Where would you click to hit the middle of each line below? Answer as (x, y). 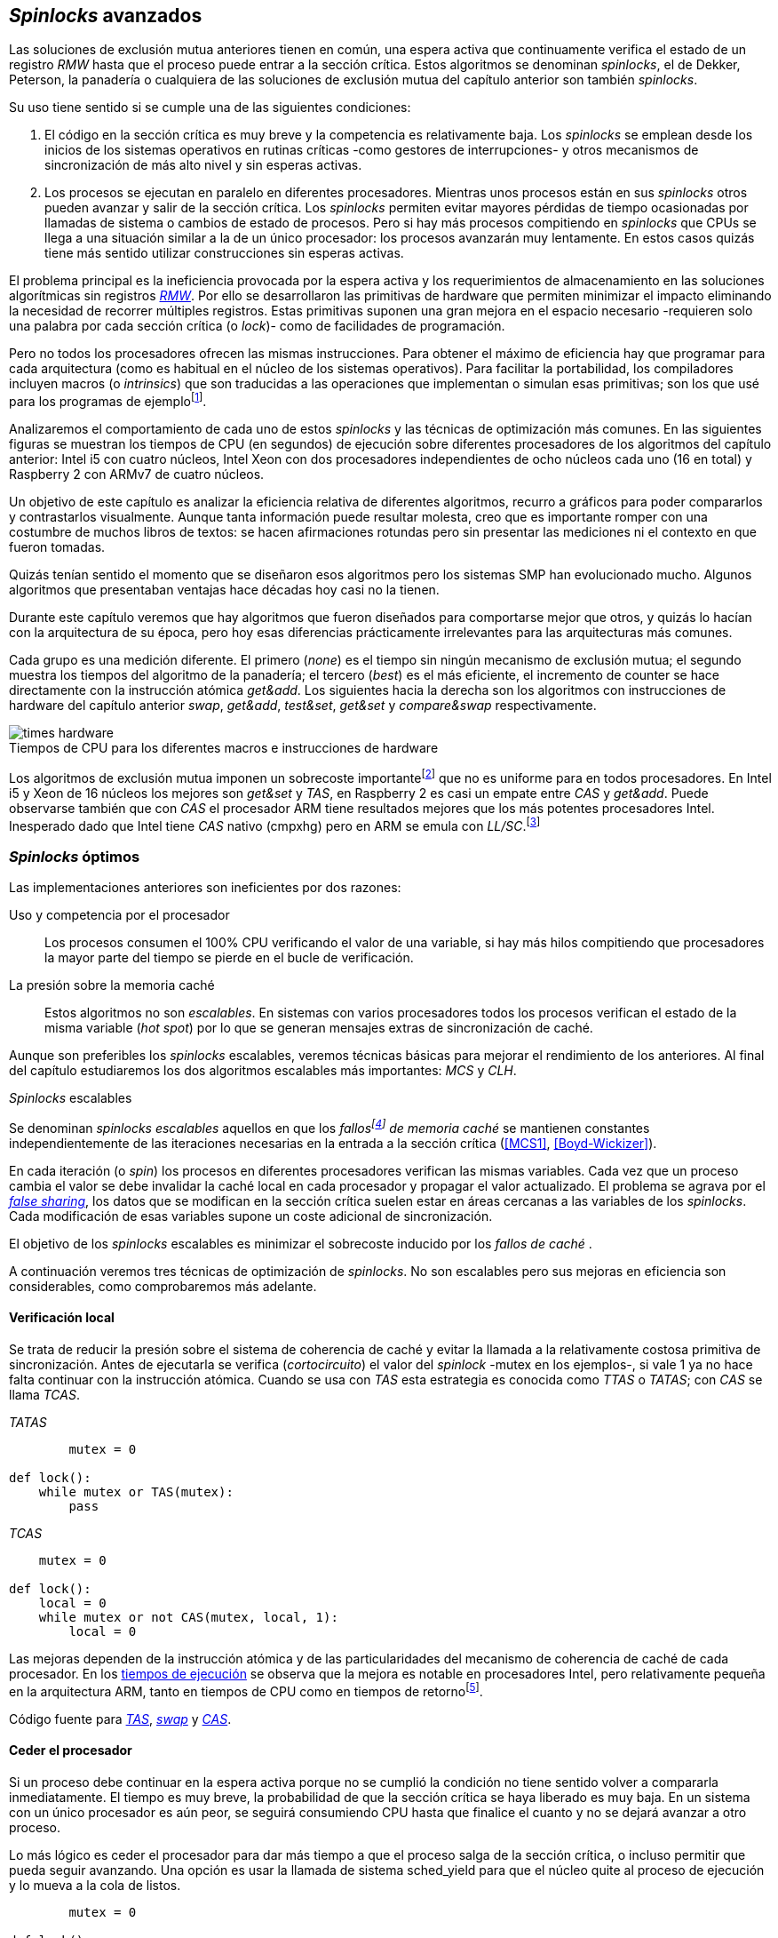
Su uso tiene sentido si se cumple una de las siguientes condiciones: (210, 108)
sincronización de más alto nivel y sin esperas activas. (203, 165)
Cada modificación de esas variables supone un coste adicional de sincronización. (251, 1216)
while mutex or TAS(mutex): (136, 1492)
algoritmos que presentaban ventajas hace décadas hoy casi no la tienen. (224, 590)
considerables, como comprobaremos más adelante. (163, 1286)
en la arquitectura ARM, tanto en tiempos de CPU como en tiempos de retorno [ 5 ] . (246, 1690)
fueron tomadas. (57, 547)
